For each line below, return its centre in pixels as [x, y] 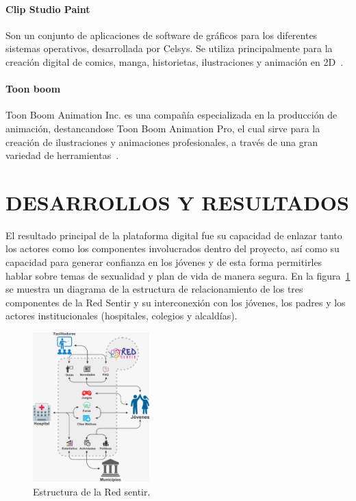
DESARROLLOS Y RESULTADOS [177, 202]
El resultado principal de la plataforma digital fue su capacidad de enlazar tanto [174, 235]
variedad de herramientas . [62, 155]
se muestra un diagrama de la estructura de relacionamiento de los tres [154, 289]
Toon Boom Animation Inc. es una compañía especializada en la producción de [171, 115]
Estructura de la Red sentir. [92, 491]
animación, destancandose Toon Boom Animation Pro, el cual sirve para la [163, 128]
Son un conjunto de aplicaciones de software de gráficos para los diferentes [162, 35]
